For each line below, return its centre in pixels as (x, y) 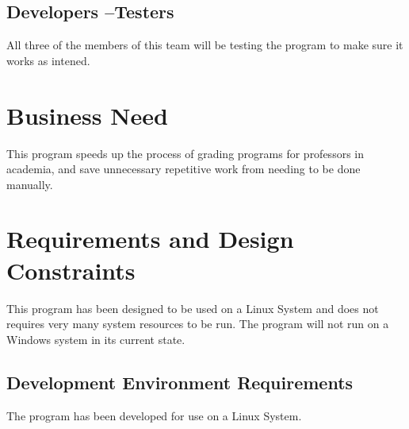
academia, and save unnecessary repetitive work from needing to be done (183, 169)
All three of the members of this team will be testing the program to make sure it (205, 45)
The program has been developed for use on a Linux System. (154, 415)
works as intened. (48, 60)
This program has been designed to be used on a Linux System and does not (193, 308)
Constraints (71, 270)
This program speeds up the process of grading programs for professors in (185, 153)
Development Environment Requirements (180, 382)
